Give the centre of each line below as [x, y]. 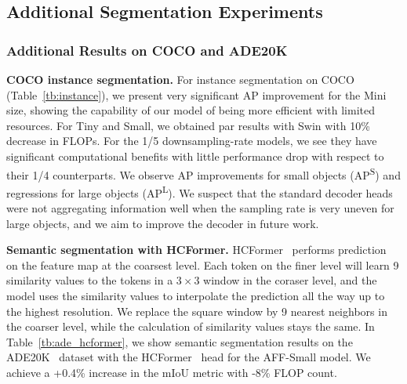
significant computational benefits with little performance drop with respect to [195, 156]
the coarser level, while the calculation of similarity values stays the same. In [191, 326]
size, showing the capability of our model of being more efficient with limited [191, 110]
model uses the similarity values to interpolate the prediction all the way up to [196, 296]
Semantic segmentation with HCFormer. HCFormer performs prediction [196, 250]
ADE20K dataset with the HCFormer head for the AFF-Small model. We [189, 357]
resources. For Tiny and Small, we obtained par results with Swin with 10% [188, 125]
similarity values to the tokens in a [90, 280]
